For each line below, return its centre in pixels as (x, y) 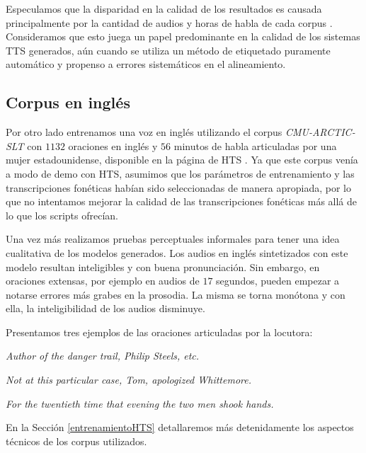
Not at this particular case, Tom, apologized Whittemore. (128, 380)
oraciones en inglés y (113, 145)
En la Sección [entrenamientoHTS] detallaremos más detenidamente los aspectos (180, 427)
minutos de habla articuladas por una (255, 145)
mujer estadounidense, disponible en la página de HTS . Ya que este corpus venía (182, 160)
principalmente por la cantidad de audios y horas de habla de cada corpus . (169, 22)
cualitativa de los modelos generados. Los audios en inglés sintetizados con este (177, 252)
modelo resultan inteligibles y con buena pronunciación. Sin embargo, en (163, 266)
